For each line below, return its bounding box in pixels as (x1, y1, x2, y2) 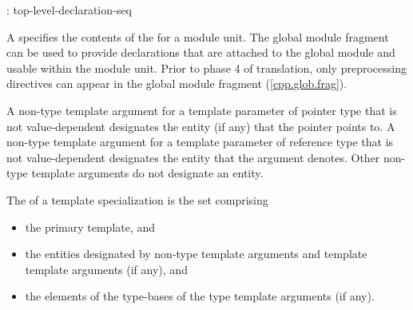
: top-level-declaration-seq (6, 2, 132, 18)
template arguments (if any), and (25, 260, 188, 277)
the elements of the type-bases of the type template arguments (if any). (25, 288, 375, 304)
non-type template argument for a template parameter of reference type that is (6, 133, 394, 150)
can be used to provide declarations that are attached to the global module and (6, 44, 395, 61)
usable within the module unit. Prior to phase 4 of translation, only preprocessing (6, 59, 407, 76)
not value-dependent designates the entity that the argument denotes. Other (6, 149, 380, 165)
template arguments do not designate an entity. (31, 165, 264, 181)
